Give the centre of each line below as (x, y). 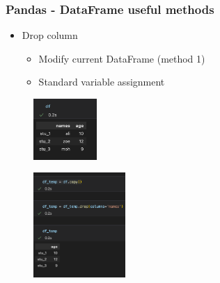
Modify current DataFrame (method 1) (122, 58)
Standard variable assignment (102, 82)
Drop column (50, 35)
